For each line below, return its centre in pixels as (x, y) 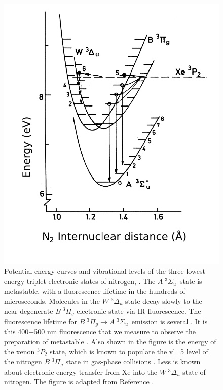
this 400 (16, 331)
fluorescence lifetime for (41, 321)
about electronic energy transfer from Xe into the (81, 371)
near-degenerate (29, 311)
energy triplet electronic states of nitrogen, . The (80, 281)
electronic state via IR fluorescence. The (139, 311)
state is (191, 281)
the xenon (20, 351)
